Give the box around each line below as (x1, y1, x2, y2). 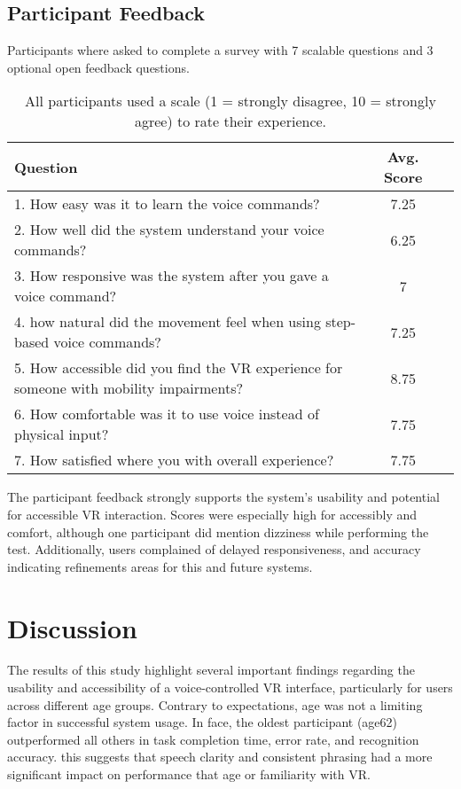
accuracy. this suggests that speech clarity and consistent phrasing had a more (7, 747, 433, 766)
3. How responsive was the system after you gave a (14, 265, 329, 286)
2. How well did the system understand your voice (14, 219, 324, 240)
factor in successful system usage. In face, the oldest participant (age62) (7, 713, 398, 731)
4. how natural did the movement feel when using (14, 311, 321, 332)
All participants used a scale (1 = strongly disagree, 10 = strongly (25, 90, 436, 112)
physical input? (14, 424, 109, 445)
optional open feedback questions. (7, 58, 190, 76)
